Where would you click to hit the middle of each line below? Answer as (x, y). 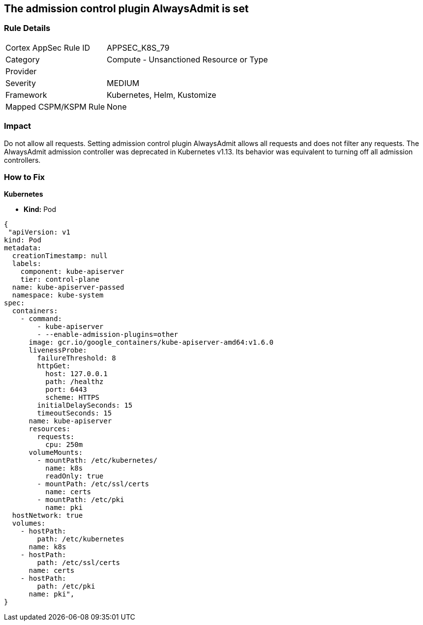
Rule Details (27, 28)
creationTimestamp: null (60, 256)
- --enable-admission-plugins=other (108, 335)
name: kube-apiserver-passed (68, 287)
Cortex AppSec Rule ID (48, 47)
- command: (41, 319)
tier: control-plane (60, 280)
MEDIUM (123, 83)
